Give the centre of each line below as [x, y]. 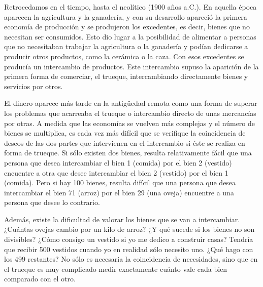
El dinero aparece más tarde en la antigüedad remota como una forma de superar [131, 103]
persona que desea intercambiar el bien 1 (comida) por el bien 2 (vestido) [118, 162]
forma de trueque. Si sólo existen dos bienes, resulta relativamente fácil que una [128, 153]
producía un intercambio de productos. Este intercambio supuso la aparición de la [131, 66]
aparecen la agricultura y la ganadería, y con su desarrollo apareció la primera [126, 16]
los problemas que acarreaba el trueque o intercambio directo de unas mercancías [130, 113]
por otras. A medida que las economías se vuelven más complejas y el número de [130, 123]
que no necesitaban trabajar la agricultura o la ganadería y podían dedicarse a [126, 46]
